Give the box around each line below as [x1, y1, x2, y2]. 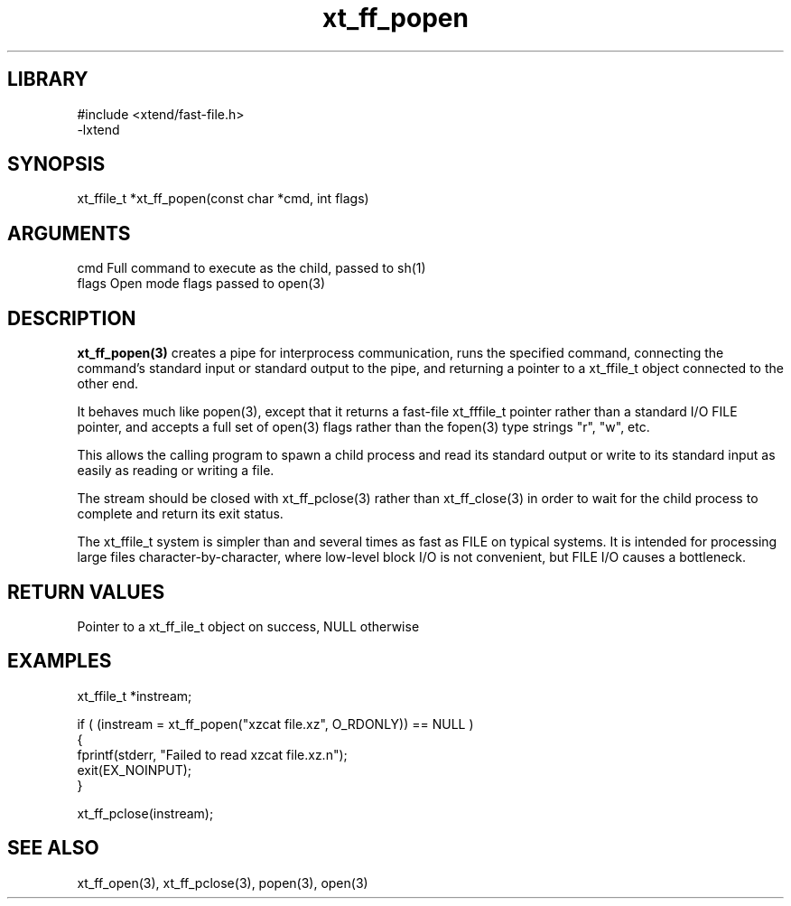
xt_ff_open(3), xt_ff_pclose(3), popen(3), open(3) [77, 874, 368, 891]
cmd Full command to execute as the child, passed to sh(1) [77, 260, 426, 276]
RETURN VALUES [7, 580, 165, 603]
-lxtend [77, 121, 120, 137]
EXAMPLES [7, 649, 112, 673]
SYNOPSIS [7, 153, 106, 176]
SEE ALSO [7, 836, 99, 860]
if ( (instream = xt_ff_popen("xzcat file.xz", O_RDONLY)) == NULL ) [77, 715, 474, 732]
